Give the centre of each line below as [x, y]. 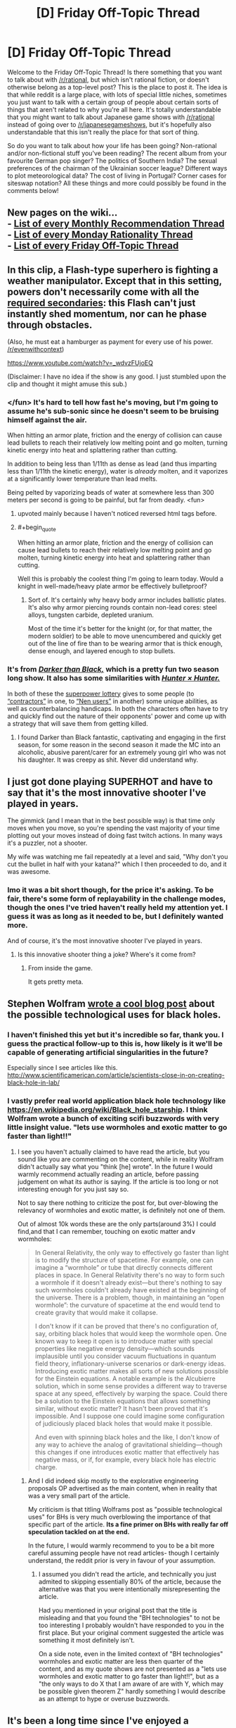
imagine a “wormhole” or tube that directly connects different [124, 1267]
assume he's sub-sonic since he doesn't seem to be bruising [113, 412]
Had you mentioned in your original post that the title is [118, 1610]
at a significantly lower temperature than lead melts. [83, 479]
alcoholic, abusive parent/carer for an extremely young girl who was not [122, 752]
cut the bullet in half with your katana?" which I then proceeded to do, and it [117, 864]
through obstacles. [50, 325]
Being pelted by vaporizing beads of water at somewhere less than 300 [111, 493]
